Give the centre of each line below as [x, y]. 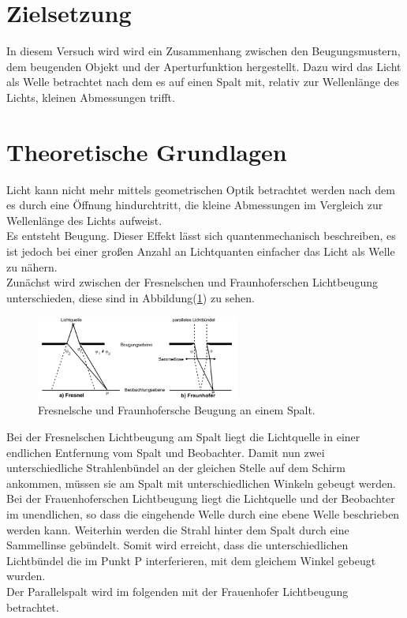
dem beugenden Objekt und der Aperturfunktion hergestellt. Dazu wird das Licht [204, 66]
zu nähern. [32, 266]
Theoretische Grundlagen [147, 151]
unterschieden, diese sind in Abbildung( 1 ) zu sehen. [131, 297]
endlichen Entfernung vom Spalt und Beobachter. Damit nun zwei [166, 452]
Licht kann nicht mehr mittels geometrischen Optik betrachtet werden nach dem [201, 189]
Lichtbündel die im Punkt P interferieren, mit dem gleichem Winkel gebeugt [191, 560]
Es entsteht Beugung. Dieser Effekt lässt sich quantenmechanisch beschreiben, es [201, 236]
